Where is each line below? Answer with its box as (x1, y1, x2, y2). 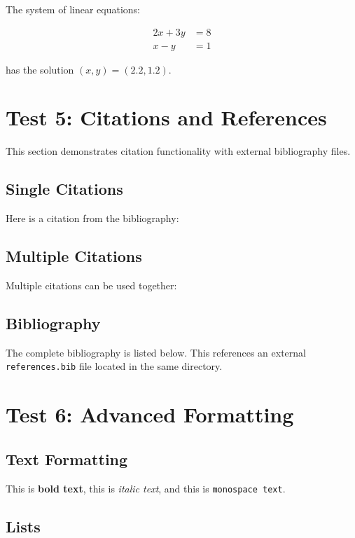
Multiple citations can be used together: (6, 277, 177, 292)
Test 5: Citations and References (6, 103, 327, 132)
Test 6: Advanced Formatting (6, 400, 294, 429)
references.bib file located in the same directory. (6, 359, 223, 373)
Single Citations (6, 178, 123, 200)
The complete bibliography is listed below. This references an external (6, 345, 307, 359)
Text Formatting (6, 448, 128, 469)
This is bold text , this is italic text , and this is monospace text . (6, 481, 286, 495)
